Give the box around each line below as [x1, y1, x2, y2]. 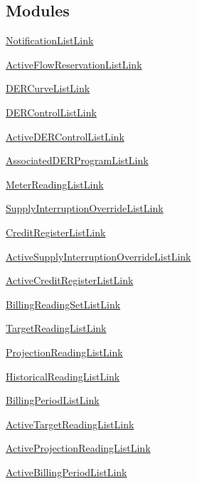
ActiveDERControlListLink [6, 128, 124, 143]
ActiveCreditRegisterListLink [6, 273, 134, 288]
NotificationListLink [6, 33, 94, 48]
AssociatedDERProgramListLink [6, 153, 149, 168]
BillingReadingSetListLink [6, 296, 121, 311]
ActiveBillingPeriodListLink [6, 464, 127, 479]
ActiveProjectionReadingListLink [6, 440, 151, 455]
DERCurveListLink [6, 81, 90, 96]
